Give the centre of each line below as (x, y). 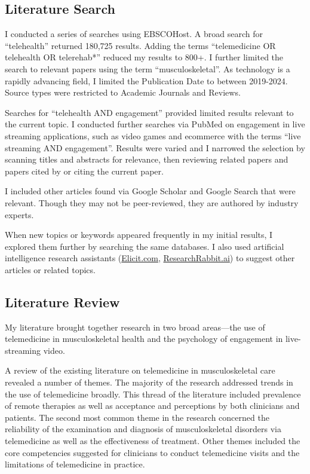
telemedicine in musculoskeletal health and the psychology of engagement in (144, 339)
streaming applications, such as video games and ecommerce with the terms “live (153, 135)
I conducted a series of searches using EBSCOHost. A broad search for (134, 34)
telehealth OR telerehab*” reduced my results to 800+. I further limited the (144, 57)
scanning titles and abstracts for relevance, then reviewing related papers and (147, 159)
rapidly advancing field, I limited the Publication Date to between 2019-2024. (146, 80)
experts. (19, 214)
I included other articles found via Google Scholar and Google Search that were (150, 191)
